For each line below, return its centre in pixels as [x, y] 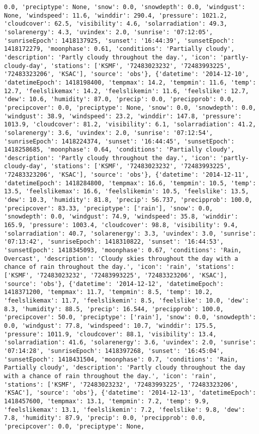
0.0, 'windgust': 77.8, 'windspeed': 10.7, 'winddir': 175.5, [110, 326]
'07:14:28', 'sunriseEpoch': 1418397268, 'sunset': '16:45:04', [114, 351]
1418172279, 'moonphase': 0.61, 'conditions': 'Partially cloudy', [119, 49]
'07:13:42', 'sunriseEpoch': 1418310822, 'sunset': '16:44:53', [114, 242]
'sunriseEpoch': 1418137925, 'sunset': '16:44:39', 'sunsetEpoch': [119, 41]
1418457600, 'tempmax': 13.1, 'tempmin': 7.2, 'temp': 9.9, [107, 401]
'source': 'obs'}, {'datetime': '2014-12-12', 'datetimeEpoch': [114, 284]
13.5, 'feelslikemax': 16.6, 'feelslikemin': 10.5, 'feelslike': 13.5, [126, 192]
